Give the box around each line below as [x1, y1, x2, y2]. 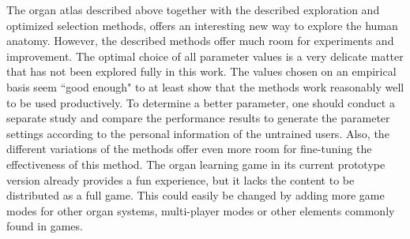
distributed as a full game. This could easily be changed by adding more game [6, 187, 385, 204]
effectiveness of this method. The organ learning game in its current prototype [6, 155, 386, 172]
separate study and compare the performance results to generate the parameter [6, 110, 390, 126]
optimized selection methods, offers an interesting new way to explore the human [6, 17, 398, 33]
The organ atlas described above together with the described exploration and [6, 2, 380, 17]
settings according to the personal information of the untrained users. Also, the [6, 125, 389, 141]
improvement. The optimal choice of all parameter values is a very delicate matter [6, 47, 404, 64]
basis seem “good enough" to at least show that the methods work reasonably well [6, 78, 404, 95]
